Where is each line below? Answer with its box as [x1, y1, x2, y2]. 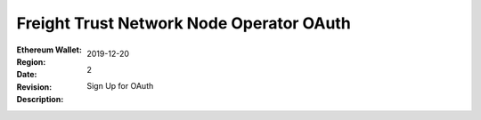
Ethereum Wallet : [16, 44, 82, 55]
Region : [16, 56, 46, 67]
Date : [16, 69, 37, 80]
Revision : [16, 81, 53, 92]
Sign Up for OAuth [86, 81, 154, 92]
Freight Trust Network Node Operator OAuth [16, 13, 351, 33]
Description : [16, 94, 64, 105]
